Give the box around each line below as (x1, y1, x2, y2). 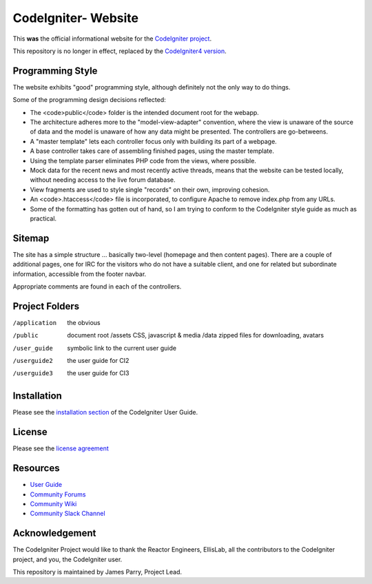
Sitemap (12, 232, 50, 244)
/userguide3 (12, 369, 53, 377)
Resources (12, 462, 60, 474)
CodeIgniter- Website (12, 10, 139, 25)
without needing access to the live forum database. (30, 176, 176, 184)
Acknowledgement (12, 528, 96, 539)
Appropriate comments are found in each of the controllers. (12, 282, 182, 291)
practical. (30, 214, 57, 222)
